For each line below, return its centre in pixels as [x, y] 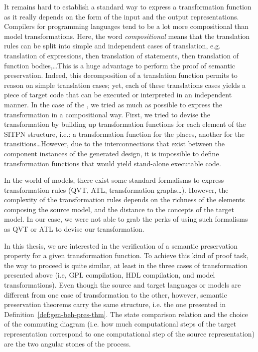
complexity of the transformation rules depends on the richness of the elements [125, 199]
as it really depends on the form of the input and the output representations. [122, 16]
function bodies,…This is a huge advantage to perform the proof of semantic [120, 65]
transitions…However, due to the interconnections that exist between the [115, 144]
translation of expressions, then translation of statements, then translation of [121, 55]
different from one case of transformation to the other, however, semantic [116, 294]
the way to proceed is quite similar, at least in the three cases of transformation [126, 265]
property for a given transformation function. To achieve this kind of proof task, [126, 255]
